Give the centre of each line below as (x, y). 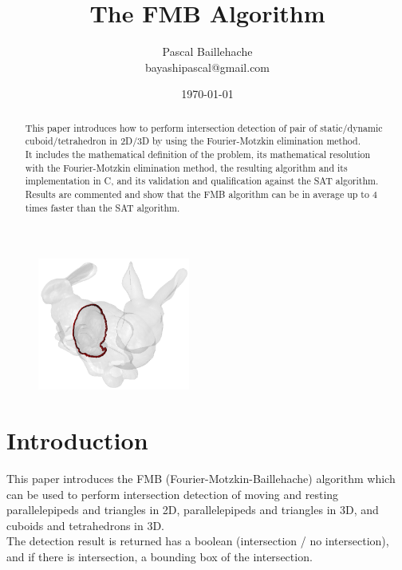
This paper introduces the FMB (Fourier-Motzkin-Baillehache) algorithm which (201, 479)
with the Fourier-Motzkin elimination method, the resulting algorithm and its (186, 167)
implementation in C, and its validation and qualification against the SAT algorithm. (202, 181)
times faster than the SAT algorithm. (102, 207)
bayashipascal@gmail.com (207, 67)
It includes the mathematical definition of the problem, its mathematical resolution (198, 154)
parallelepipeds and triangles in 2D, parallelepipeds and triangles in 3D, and (193, 510)
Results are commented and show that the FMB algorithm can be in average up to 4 (201, 194)
